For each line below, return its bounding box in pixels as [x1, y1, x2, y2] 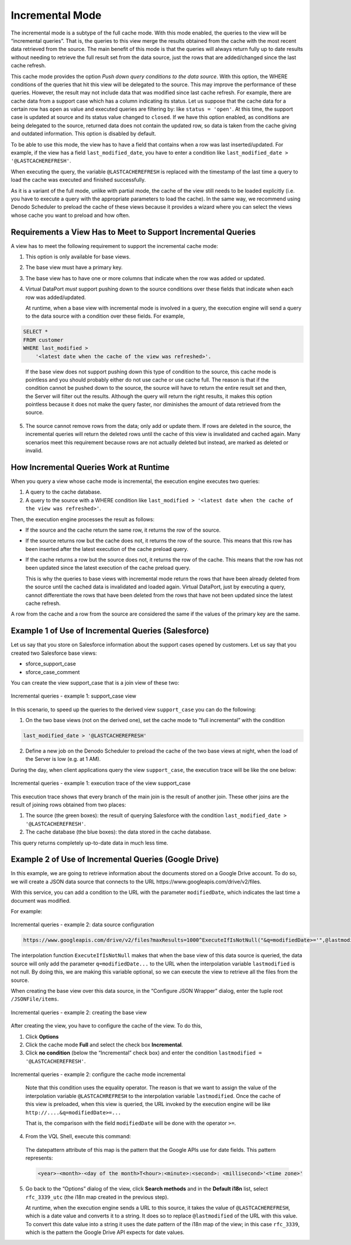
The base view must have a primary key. [25, 264, 123, 271]
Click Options [25, 1033, 59, 1040]
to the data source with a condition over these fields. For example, [25, 312, 185, 319]
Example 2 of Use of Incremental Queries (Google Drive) [11, 855, 219, 865]
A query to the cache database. [25, 488, 102, 495]
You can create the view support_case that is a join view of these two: [11, 679, 180, 686]
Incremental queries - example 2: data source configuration [11, 921, 154, 928]
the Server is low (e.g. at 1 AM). [25, 756, 101, 763]
